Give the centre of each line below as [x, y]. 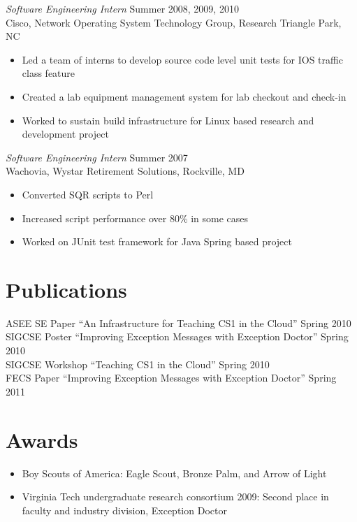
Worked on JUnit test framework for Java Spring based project [157, 241]
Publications [66, 289]
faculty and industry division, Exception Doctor [124, 510]
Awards [42, 439]
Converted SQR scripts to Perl [88, 194]
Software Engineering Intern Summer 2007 [97, 157]
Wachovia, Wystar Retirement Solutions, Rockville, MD [125, 171]
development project [65, 134]
